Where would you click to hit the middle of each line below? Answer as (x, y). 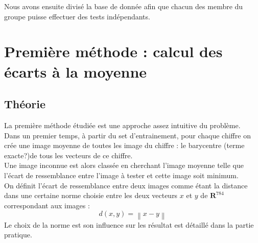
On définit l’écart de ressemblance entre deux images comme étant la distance (126, 185)
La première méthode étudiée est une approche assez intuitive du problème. (122, 125)
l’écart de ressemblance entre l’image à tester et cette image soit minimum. (121, 175)
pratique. (18, 235)
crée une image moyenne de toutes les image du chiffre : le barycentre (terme (124, 145)
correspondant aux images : (47, 205)
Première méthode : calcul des (113, 51)
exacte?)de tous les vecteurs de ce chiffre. (68, 155)
